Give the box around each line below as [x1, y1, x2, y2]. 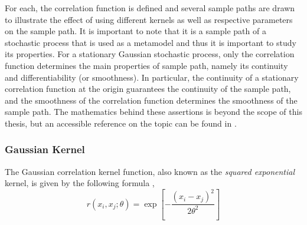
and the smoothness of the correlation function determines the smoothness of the [5, 94, 298, 106]
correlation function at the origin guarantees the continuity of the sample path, [5, 82, 291, 95]
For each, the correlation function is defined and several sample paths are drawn [5, 2, 295, 14]
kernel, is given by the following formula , [5, 177, 155, 189]
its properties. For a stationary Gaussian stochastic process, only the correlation [5, 48, 295, 60]
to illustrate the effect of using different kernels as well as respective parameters [5, 13, 293, 25]
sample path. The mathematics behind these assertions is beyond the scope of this [5, 105, 302, 118]
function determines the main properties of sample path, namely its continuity [5, 59, 288, 71]
